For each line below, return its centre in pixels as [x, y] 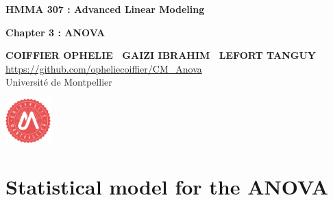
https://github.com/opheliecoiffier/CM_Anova [104, 68]
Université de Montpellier [59, 82]
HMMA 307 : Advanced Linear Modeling [105, 9]
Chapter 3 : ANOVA [56, 32]
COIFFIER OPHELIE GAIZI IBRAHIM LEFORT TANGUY [161, 55]
